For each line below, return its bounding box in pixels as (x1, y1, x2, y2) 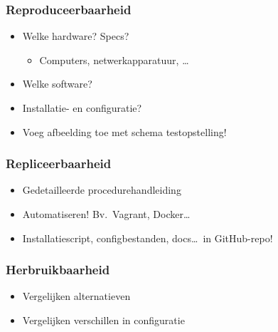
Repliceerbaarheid (6, 155, 112, 172)
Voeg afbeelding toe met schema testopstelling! (22, 124, 227, 139)
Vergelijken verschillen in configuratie (22, 313, 185, 327)
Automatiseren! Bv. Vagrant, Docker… (22, 207, 191, 221)
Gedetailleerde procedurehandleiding (22, 182, 181, 197)
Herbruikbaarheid (6, 261, 110, 279)
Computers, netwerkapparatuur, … (39, 52, 189, 67)
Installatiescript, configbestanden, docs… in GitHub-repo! (22, 230, 273, 245)
